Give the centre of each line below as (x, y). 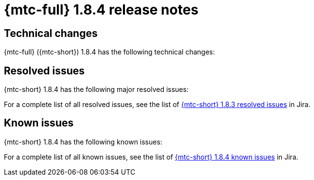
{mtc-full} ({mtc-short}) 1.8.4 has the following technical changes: (109, 52)
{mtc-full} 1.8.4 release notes (101, 10)
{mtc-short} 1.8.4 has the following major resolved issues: (96, 90)
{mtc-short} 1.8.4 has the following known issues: (83, 142)
